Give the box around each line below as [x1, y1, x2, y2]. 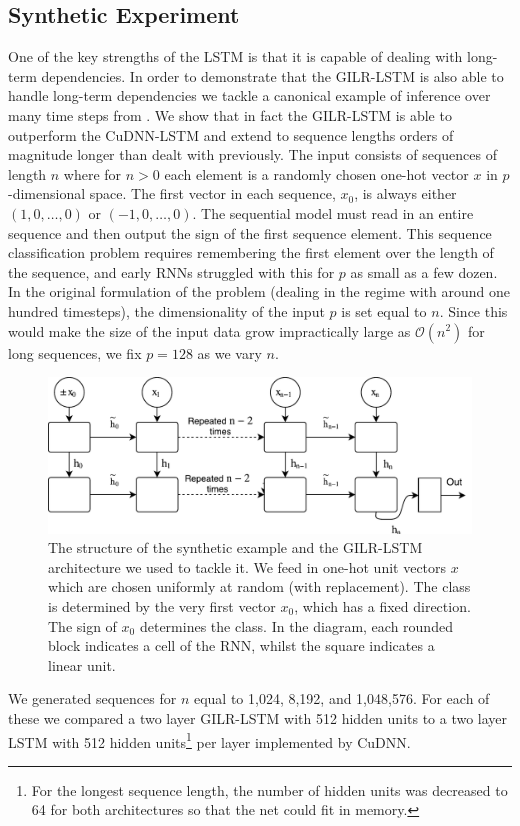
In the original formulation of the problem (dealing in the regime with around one [8, 281, 510, 302]
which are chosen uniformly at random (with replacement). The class [48, 576, 471, 597]
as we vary [197, 342, 262, 363]
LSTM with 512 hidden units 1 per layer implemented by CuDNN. [8, 728, 411, 752]
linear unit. [48, 654, 116, 675]
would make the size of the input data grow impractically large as [8, 320, 411, 341]
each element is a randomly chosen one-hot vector [164, 163, 469, 184]
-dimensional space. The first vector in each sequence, [8, 183, 336, 204]
